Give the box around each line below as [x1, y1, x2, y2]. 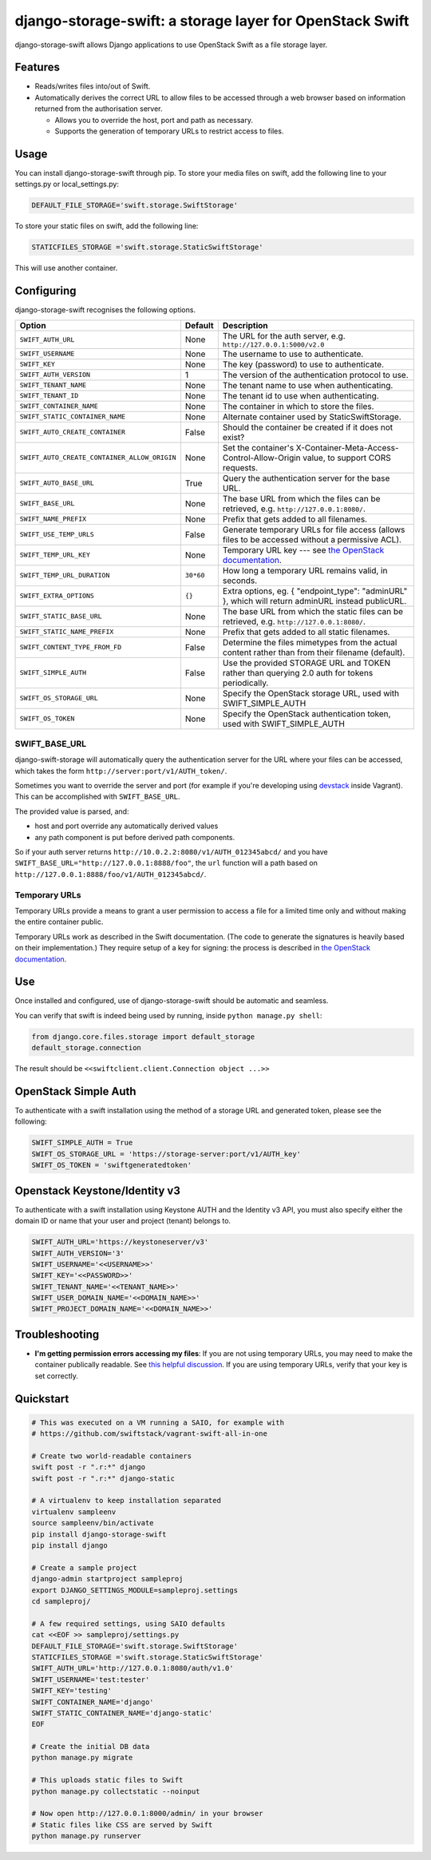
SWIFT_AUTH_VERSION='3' [31, 1248, 125, 1258]
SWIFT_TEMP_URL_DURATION [19, 571, 110, 580]
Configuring [14, 284, 77, 298]
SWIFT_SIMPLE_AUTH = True [31, 1138, 133, 1148]
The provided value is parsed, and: [14, 807, 129, 816]
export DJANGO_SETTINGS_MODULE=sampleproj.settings [31, 1585, 239, 1595]
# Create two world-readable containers [31, 1451, 192, 1461]
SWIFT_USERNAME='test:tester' [31, 1675, 150, 1684]
